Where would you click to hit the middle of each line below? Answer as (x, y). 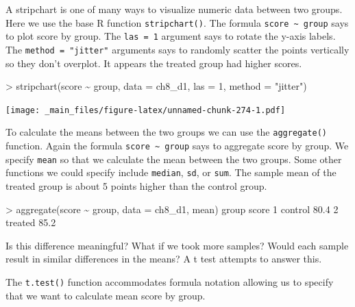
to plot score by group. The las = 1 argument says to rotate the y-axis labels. (171, 36)
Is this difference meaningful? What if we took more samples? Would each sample (177, 245)
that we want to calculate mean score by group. (106, 295)
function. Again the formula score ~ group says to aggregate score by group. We (177, 146)
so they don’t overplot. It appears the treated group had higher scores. (154, 63)
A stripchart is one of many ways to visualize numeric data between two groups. (174, 9)
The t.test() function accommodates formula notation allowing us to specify (170, 282)
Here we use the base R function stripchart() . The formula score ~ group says (177, 22)
